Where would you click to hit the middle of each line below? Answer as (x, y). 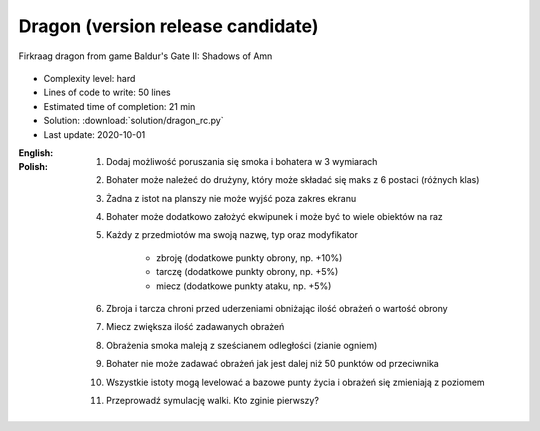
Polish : (33, 167)
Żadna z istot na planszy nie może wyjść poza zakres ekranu (231, 198)
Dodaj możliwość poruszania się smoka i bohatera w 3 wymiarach (242, 161)
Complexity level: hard (89, 78)
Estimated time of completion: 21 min (119, 106)
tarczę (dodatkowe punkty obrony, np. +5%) (247, 272)
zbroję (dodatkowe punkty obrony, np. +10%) (249, 257)
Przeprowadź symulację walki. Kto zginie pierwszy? (213, 400)
